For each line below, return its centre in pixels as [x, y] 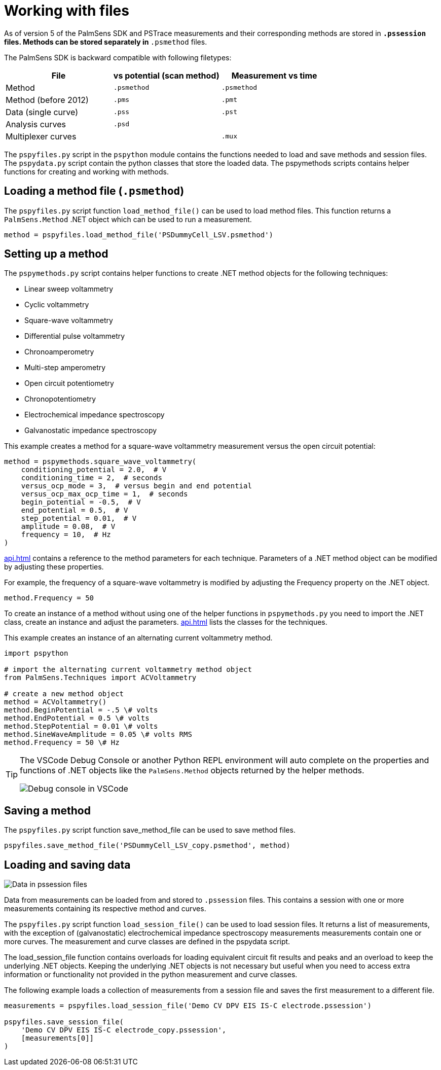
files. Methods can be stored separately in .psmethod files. [106, 42]
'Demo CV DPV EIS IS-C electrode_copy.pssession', [124, 1030]
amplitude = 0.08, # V [68, 527]
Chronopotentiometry [60, 399]
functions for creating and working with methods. [86, 171]
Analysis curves [36, 124]
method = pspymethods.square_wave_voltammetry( [100, 462]
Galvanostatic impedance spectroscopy [91, 431]
